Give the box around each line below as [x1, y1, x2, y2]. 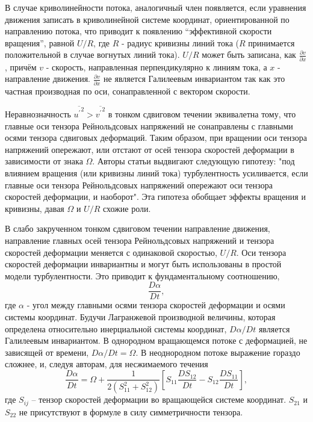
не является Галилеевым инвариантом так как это [104, 72, 285, 85]
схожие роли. [102, 202, 151, 214]
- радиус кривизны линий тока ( [121, 36, 239, 49]
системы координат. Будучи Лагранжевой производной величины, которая [5, 310, 276, 323]
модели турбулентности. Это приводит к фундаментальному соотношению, [5, 269, 280, 282]
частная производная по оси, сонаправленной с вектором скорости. [5, 84, 250, 97]
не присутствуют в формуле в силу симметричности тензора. [19, 405, 243, 418]
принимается [248, 36, 295, 49]
